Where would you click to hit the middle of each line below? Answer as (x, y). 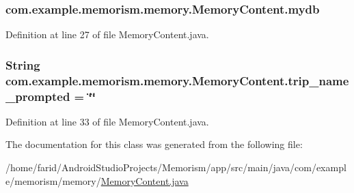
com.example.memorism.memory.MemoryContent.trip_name (177, 80)
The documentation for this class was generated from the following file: (154, 144)
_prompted (38, 96)
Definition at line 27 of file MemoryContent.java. (107, 34)
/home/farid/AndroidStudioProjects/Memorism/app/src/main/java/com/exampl (176, 167)
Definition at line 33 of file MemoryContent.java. (107, 121)
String (23, 64)
